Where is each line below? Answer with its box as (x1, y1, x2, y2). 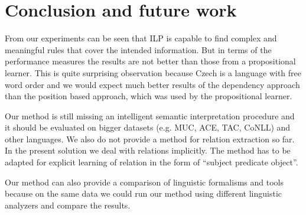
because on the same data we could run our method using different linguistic (5, 187, 282, 200)
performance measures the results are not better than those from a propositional (5, 55, 296, 67)
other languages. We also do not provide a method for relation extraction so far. (5, 132, 295, 145)
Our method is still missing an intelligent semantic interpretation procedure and (5, 109, 295, 122)
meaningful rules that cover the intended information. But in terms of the (5, 43, 272, 56)
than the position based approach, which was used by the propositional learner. (5, 90, 292, 102)
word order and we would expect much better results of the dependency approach (5, 78, 300, 90)
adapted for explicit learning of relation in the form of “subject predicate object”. (5, 156, 298, 168)
